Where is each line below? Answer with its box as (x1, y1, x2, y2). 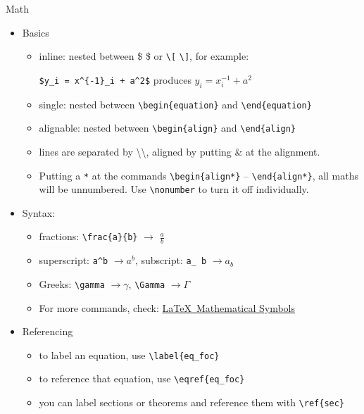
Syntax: (22, 205, 56, 220)
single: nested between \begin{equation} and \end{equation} (39, 96, 312, 111)
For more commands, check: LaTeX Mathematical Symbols (39, 300, 296, 315)
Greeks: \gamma (39, 276, 105, 291)
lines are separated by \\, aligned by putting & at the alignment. (39, 144, 320, 158)
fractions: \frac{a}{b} (39, 229, 138, 244)
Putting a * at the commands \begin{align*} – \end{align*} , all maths (39, 168, 359, 182)
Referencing (22, 324, 73, 339)
